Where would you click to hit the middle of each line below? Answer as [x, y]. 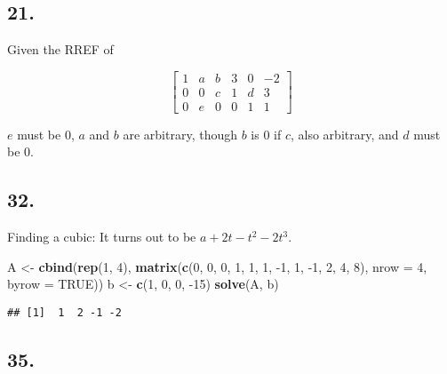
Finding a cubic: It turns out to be [102, 237]
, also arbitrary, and [344, 134]
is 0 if [266, 134]
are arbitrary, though [180, 134]
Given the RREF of [60, 49]
